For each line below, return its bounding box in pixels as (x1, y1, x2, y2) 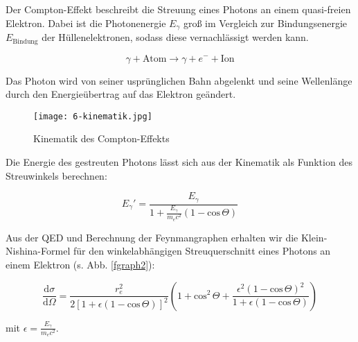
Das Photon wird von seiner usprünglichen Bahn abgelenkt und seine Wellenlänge (6, 73, 352, 87)
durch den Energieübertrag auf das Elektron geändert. (6, 87, 236, 101)
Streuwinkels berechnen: (6, 168, 107, 182)
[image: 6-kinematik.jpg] (33, 111, 152, 121)
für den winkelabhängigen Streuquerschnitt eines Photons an (73, 243, 331, 258)
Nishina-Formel (6, 243, 71, 258)
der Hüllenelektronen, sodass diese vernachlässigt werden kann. (42, 30, 309, 44)
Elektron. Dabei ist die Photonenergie (6, 15, 166, 30)
